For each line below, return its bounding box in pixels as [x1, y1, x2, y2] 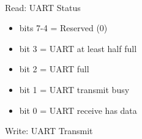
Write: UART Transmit [5, 124, 93, 137]
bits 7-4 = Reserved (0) [19, 21, 108, 34]
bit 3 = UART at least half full [19, 42, 137, 54]
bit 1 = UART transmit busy [19, 83, 130, 96]
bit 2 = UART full [19, 62, 89, 75]
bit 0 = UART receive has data [19, 103, 137, 116]
